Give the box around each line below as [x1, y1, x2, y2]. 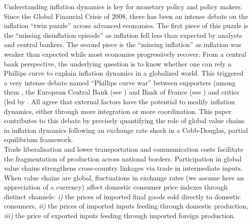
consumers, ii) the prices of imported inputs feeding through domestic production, [4, 201, 249, 211]
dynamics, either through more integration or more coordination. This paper [4, 106, 232, 116]
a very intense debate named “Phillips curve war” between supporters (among [4, 77, 236, 87]
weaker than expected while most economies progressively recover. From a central [4, 48, 247, 59]
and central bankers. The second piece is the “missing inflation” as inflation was [4, 39, 242, 49]
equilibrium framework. [4, 134, 73, 144]
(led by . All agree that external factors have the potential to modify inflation [4, 96, 235, 106]
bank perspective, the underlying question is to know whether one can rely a [4, 58, 232, 68]
